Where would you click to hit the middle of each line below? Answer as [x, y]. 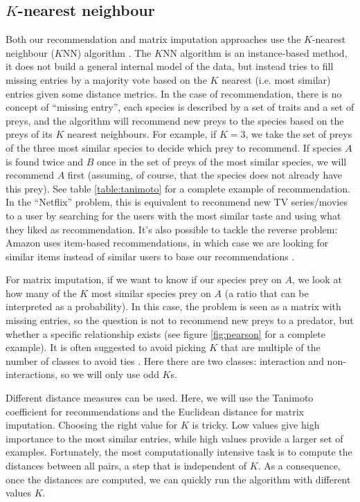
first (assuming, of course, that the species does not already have [205, 175]
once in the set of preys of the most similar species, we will [222, 161]
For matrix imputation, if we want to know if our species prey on [144, 279]
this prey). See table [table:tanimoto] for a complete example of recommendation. [178, 188]
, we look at [317, 279]
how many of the [41, 293]
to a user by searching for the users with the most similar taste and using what [173, 215]
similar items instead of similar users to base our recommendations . [150, 256]
